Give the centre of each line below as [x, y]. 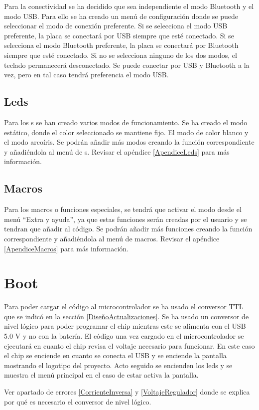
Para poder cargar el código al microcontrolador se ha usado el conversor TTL [124, 307]
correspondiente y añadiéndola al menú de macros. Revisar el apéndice [112, 238]
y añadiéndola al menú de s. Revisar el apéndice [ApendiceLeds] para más [117, 151]
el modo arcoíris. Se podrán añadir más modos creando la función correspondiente [129, 142]
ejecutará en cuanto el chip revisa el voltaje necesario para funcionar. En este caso [129, 345]
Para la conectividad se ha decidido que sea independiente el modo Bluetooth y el [129, 6]
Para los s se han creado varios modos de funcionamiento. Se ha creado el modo [126, 122]
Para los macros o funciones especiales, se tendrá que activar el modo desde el [123, 209]
